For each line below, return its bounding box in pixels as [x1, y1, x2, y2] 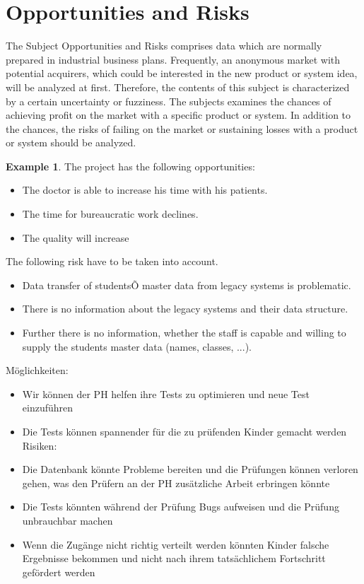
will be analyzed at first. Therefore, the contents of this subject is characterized [6, 79, 350, 94]
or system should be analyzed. [6, 135, 136, 150]
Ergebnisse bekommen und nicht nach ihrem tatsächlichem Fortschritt [22, 551, 326, 566]
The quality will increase [22, 230, 129, 245]
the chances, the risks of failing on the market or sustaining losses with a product [6, 121, 358, 136]
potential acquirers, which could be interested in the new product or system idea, [6, 66, 358, 81]
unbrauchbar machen [22, 513, 113, 527]
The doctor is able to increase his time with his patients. [22, 182, 268, 197]
